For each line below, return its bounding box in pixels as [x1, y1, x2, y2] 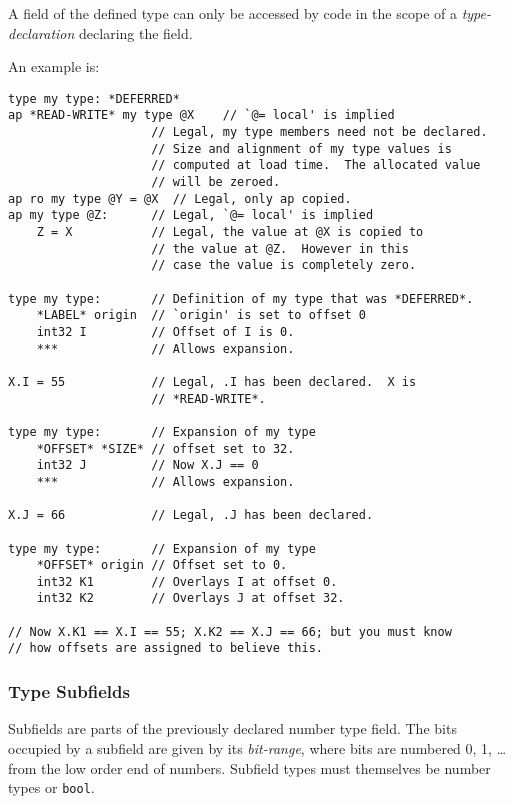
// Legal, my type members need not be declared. [151, 125, 488, 140]
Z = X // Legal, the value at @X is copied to [36, 225, 424, 240]
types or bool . [8, 777, 95, 798]
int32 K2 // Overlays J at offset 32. [36, 591, 345, 606]
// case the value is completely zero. [151, 258, 417, 273]
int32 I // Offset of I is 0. [36, 324, 295, 339]
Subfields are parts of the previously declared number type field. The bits [8, 718, 457, 739]
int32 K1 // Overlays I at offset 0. [36, 574, 338, 589]
